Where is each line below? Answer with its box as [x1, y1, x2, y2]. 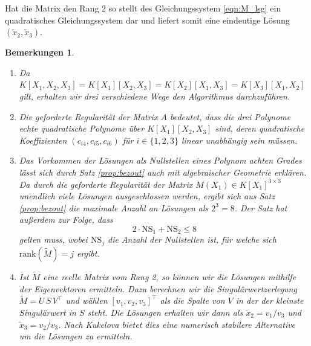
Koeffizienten [19, 133, 67, 146]
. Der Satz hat [234, 201, 287, 214]
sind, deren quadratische [215, 122, 305, 135]
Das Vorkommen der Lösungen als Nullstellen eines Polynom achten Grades [19, 154, 302, 167]
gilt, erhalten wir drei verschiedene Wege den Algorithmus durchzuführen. [19, 89, 290, 102]
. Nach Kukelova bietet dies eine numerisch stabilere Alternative [58, 318, 296, 330]
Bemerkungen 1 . [5, 46, 74, 59]
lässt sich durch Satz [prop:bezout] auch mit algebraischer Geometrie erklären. [19, 165, 307, 178]
